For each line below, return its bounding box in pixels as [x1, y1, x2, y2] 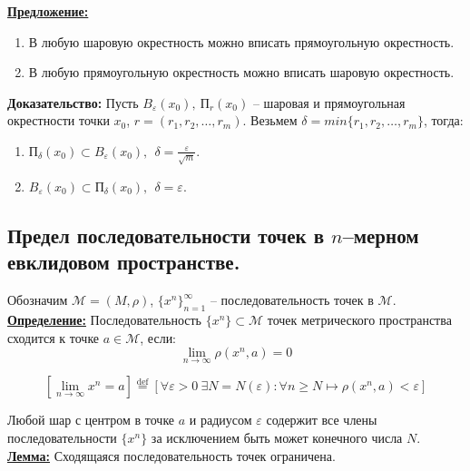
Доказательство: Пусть [7, 93, 139, 112]
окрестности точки [7, 111, 110, 130]
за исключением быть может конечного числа [151, 427, 403, 446]
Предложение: [7, 2, 89, 20]
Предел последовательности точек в [7, 221, 325, 249]
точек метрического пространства [267, 309, 452, 329]
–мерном [342, 221, 419, 249]
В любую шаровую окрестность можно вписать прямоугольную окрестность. [28, 32, 455, 51]
